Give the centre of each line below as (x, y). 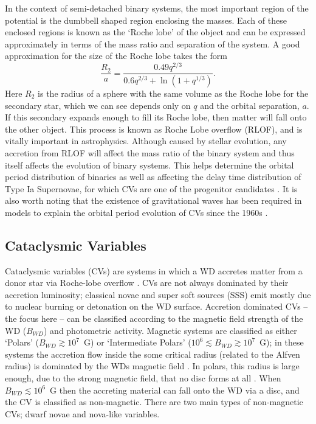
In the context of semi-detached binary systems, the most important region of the (157, 8)
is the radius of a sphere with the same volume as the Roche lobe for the (173, 93)
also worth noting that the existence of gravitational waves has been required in (153, 200)
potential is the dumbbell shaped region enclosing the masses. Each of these (146, 20)
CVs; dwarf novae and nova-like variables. (82, 413)
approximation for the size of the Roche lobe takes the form (116, 56)
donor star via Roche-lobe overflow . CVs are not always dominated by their (147, 283)
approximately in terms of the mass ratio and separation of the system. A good (153, 43)
